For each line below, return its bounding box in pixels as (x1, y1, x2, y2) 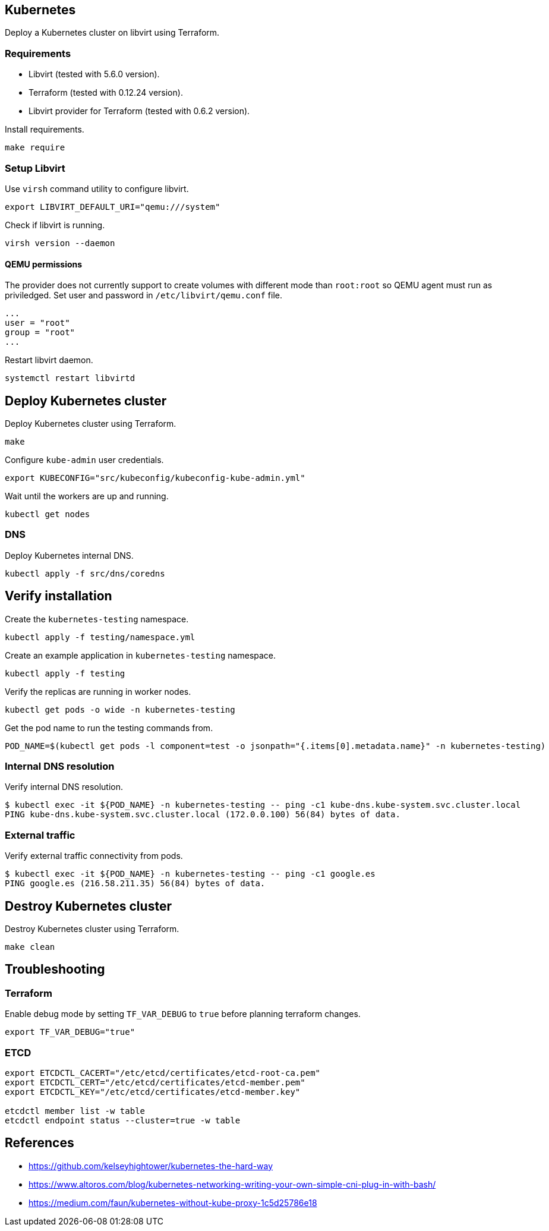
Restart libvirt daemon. (5, 355, 93, 366)
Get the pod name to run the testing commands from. (5, 722, 213, 733)
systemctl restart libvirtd (5, 373, 135, 383)
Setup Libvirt (5, 162, 65, 174)
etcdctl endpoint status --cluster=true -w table (5, 1115, 241, 1125)
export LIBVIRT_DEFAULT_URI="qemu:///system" (5, 202, 220, 212)
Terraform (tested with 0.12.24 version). (29, 87, 183, 98)
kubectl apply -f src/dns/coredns (5, 568, 165, 578)
